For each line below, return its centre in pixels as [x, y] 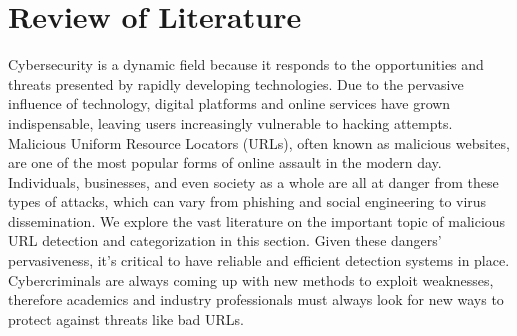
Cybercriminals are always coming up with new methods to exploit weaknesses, [251, 279]
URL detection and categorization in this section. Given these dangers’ [225, 240]
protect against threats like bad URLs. [126, 318]
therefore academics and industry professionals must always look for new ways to [256, 299]
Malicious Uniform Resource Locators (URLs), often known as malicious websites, [259, 142]
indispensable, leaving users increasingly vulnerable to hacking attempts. [230, 122]
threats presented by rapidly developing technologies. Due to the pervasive [236, 83]
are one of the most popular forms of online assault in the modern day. [225, 162]
